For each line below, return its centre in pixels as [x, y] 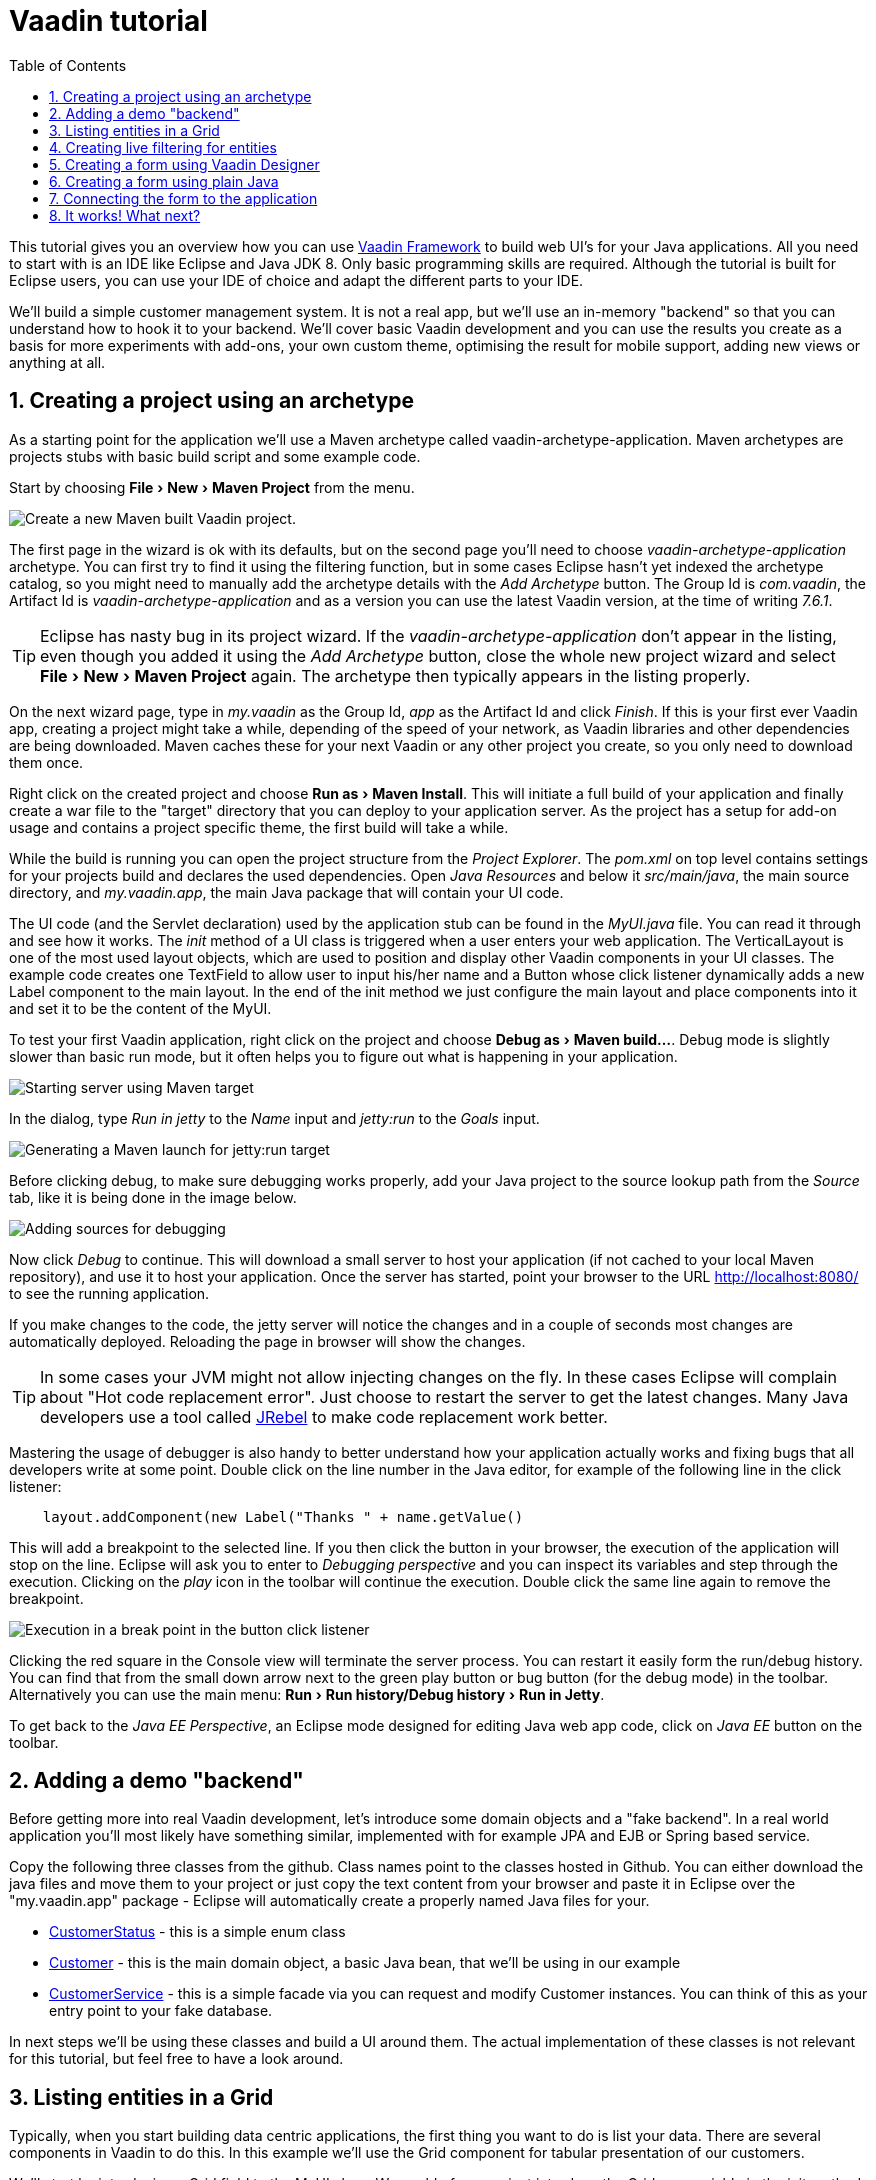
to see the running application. [109, 1293]
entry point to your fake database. [161, 2011]
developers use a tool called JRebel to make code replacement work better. [324, 1416]
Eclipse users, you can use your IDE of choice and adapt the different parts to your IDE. [296, 280]
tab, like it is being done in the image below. [153, 1197]
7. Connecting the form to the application [183, 198]
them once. [46, 762]
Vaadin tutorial [108, 21]
